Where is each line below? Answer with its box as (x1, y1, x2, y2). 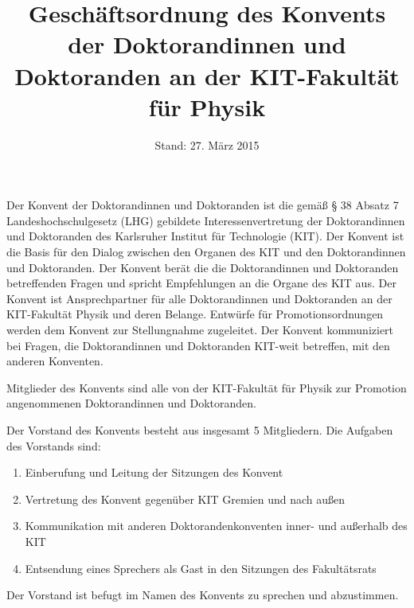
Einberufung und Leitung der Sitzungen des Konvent (25, 464, 283, 481)
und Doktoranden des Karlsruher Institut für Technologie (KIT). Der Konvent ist (6, 228, 404, 244)
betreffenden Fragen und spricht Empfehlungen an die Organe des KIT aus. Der (6, 275, 396, 291)
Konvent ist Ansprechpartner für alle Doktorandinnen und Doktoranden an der (6, 290, 393, 306)
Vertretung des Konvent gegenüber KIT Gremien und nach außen (25, 490, 346, 507)
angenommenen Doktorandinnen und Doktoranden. (6, 395, 256, 411)
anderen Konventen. (6, 353, 103, 369)
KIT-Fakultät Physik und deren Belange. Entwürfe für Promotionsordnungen (6, 306, 384, 322)
